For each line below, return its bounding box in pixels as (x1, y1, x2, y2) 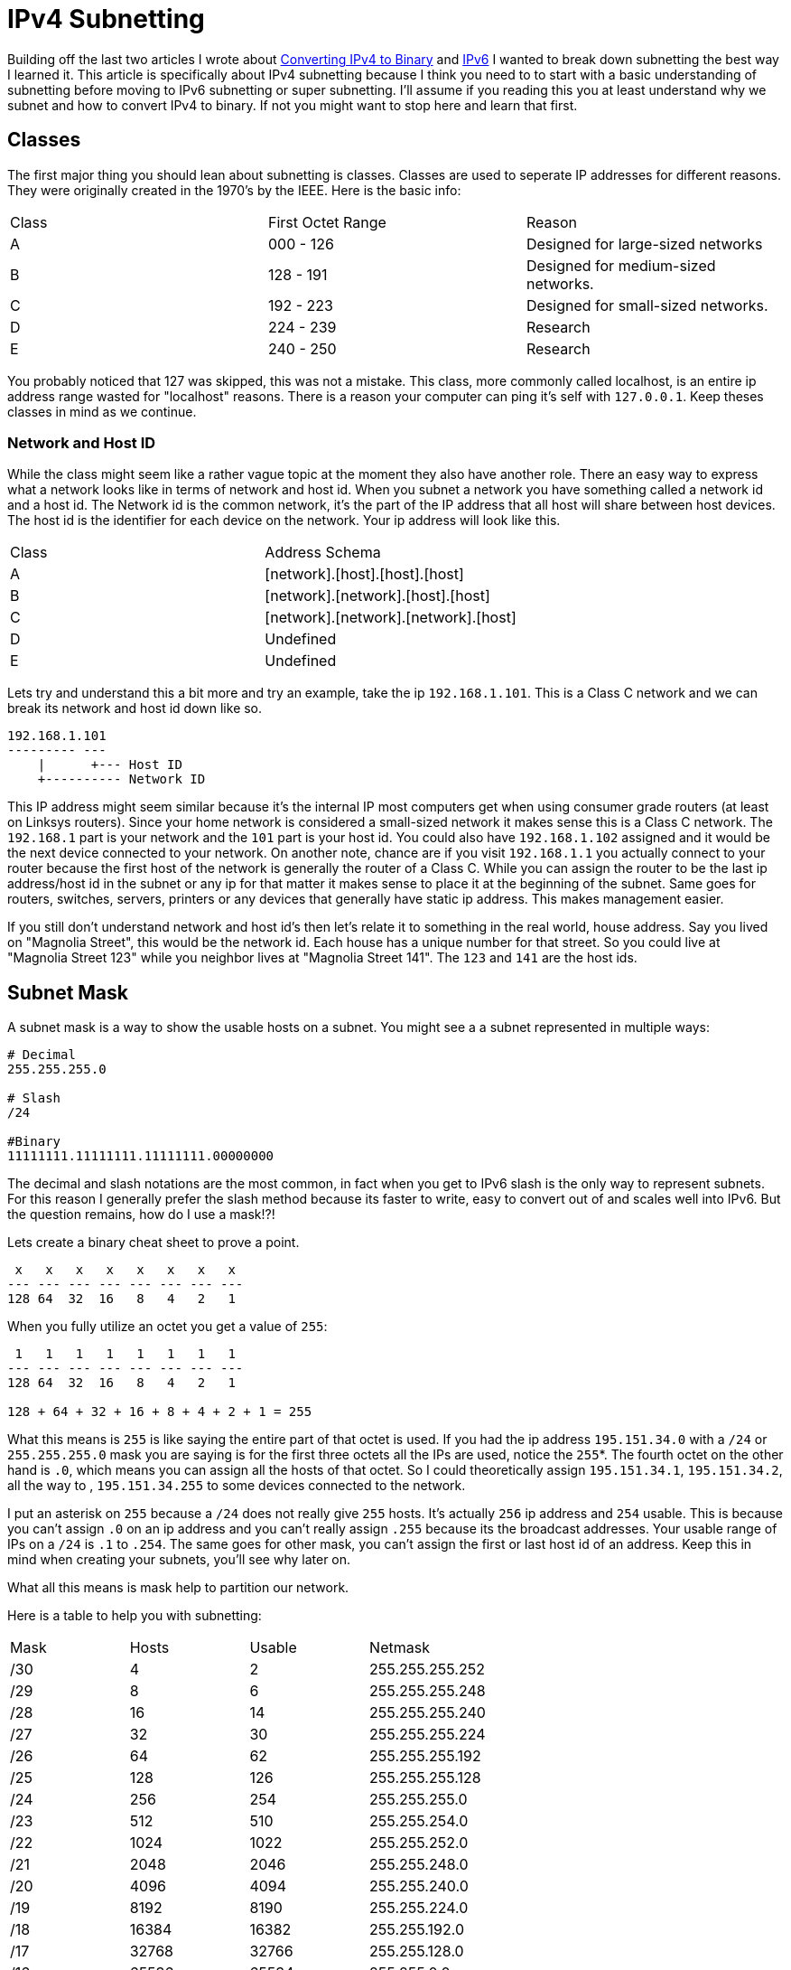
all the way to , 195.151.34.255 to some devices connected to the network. (7, 1477, 466, 1494)
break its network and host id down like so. (7, 700, 263, 717)
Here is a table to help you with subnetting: (7, 1608, 262, 1624)
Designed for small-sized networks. (526, 295, 768, 314)
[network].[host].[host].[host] (265, 565, 464, 584)
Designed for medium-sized (526, 256, 716, 275)
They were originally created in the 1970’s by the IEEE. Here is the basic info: (7, 182, 461, 198)
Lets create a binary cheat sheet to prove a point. (7, 1234, 300, 1251)
